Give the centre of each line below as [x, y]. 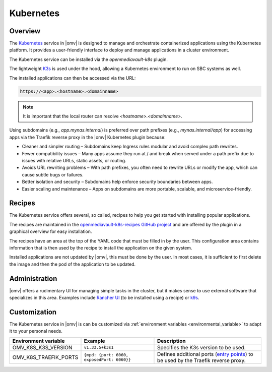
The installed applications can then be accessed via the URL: [73, 78]
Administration [33, 278]
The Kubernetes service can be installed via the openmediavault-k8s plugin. [89, 59]
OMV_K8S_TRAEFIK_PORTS [45, 357]
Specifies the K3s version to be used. [201, 347]
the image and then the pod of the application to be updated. [73, 264]
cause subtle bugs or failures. [53, 174]
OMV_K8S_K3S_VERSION [42, 347]
